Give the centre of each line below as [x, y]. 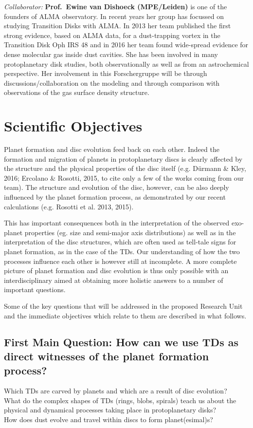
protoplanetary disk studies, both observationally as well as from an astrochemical [126, 64]
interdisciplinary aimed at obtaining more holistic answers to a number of [114, 280]
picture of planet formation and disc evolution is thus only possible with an [116, 270]
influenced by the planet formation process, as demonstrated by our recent [115, 197]
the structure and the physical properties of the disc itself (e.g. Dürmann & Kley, [125, 168]
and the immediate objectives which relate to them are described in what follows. [125, 315]
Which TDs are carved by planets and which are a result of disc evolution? [116, 391]
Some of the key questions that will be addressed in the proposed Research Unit [123, 306]
